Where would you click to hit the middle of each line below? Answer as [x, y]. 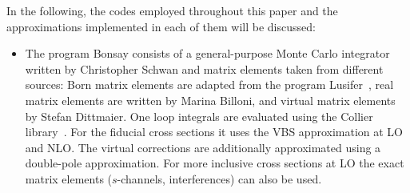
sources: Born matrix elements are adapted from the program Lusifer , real [209, 84]
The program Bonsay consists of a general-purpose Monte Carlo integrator [207, 53]
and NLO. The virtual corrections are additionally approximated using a [203, 147]
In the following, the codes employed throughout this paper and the [172, 10]
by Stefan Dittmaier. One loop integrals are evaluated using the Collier [199, 116]
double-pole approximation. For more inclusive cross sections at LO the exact [215, 163]
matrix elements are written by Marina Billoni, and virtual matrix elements [210, 100]
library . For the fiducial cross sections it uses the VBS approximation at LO [214, 132]
